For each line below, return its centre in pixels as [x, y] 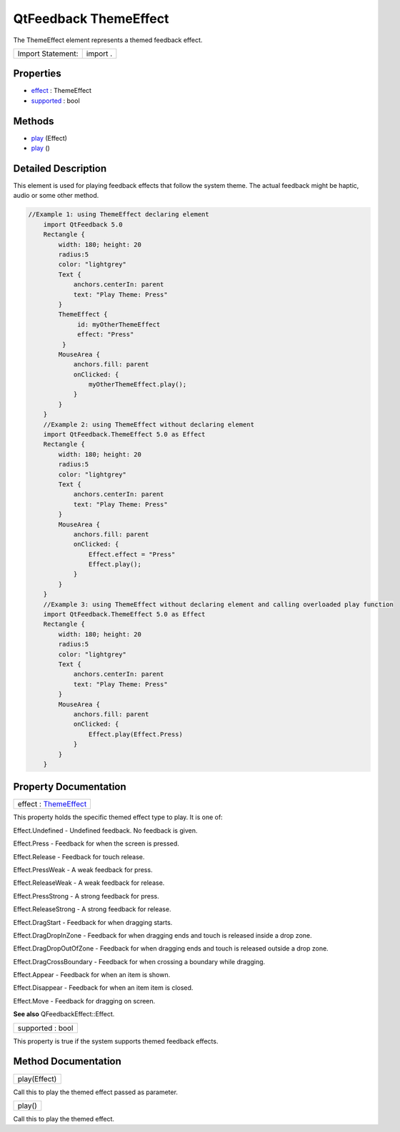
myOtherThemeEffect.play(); [137, 385]
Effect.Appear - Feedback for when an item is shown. [92, 975]
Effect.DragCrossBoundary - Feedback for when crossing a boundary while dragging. [139, 961]
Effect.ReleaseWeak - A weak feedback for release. [89, 883]
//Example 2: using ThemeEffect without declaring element [149, 424]
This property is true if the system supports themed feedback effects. [116, 1041]
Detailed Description [60, 168]
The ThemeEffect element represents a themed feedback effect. [108, 40]
